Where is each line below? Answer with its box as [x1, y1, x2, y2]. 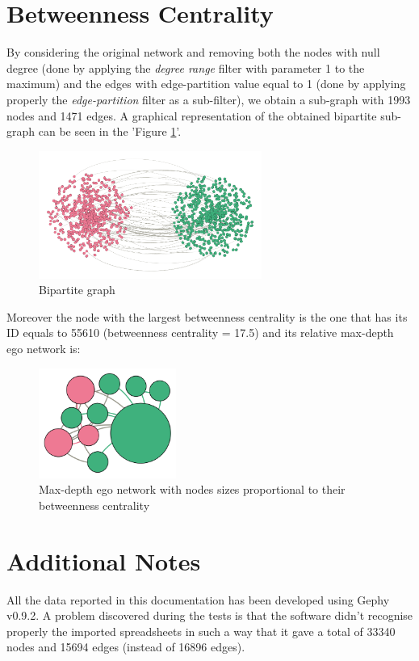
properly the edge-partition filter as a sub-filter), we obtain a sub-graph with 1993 [6, 91, 411, 107]
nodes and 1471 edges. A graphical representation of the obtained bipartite [6, 107, 377, 124]
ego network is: [6, 340, 81, 357]
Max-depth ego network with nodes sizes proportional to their [39, 481, 346, 498]
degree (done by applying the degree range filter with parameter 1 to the [6, 59, 365, 76]
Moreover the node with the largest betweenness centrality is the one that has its [6, 308, 408, 325]
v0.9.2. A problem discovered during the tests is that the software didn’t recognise [6, 607, 413, 624]
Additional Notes [6, 544, 201, 577]
